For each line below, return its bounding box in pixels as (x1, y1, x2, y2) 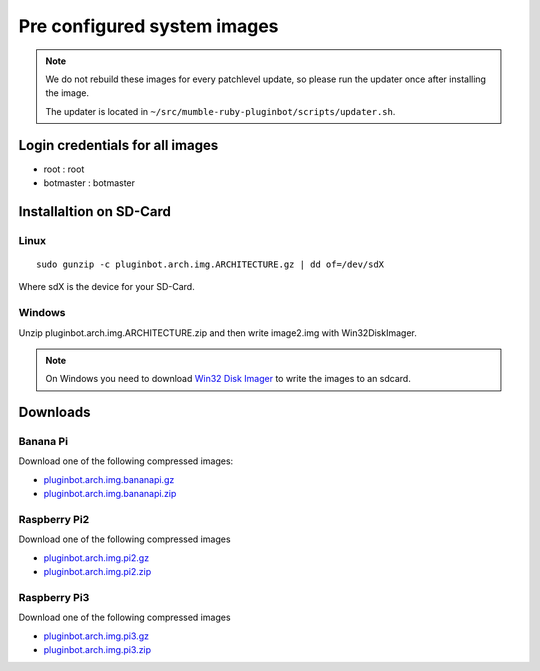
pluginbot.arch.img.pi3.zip (43, 644, 152, 656)
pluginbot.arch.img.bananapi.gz (43, 473, 175, 485)
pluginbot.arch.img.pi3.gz (43, 630, 150, 642)
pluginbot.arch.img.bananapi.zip (43, 488, 177, 500)
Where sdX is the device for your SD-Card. (18, 281, 195, 293)
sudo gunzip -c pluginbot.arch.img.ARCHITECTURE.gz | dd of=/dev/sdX (36, 258, 385, 270)
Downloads (18, 404, 91, 421)
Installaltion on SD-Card (18, 203, 172, 220)
